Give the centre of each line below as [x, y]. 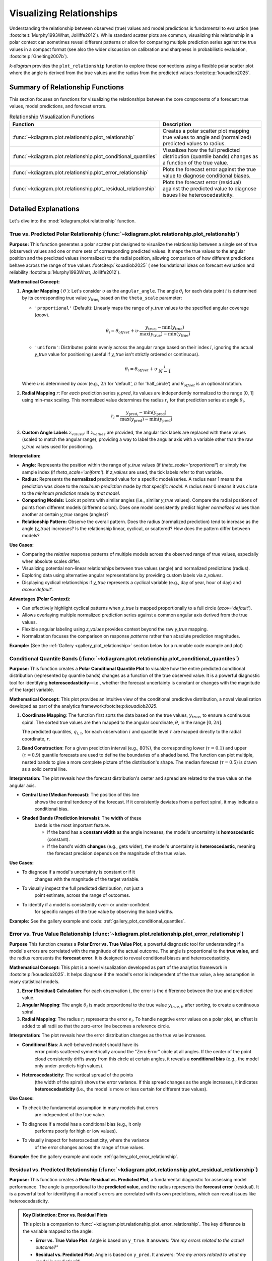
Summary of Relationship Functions [67, 87]
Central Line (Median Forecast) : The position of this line [81, 795]
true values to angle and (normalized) [207, 137]
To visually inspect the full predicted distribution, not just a [83, 888]
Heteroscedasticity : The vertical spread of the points [78, 1075]
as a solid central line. [45, 769]
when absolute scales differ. [51, 561]
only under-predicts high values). [69, 1066]
